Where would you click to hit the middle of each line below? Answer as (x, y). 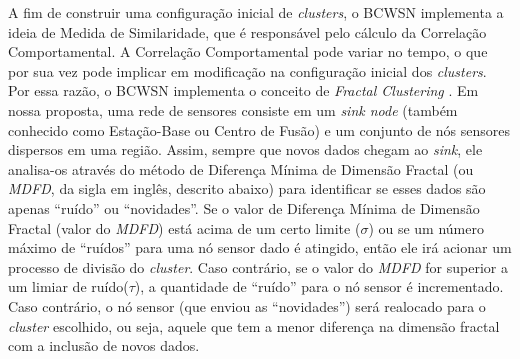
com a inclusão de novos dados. (104, 345)
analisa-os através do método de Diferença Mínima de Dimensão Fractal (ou (241, 168)
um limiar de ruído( (68, 286)
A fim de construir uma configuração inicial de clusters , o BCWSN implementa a (256, 12)
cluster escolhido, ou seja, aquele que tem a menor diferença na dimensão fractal (254, 325)
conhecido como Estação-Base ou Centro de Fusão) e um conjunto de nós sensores (259, 129)
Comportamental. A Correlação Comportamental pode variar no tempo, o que (248, 51)
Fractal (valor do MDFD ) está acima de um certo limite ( (184, 227)
